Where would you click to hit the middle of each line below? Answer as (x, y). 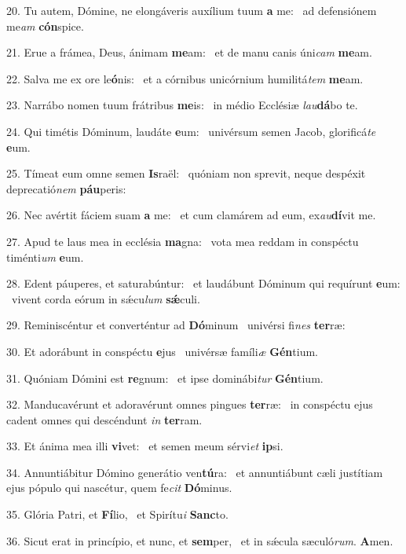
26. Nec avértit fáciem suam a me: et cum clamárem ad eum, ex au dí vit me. (191, 215)
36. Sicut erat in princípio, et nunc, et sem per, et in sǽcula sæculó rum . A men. (200, 540)
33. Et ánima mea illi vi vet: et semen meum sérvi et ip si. (145, 446)
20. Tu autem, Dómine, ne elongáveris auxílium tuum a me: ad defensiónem (192, 10)
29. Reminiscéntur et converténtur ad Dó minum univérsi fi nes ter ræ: (176, 325)
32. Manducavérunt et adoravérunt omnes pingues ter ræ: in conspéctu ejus (190, 404)
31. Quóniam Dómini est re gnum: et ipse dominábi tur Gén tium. (165, 378)
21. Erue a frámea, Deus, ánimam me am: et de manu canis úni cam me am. (189, 52)
